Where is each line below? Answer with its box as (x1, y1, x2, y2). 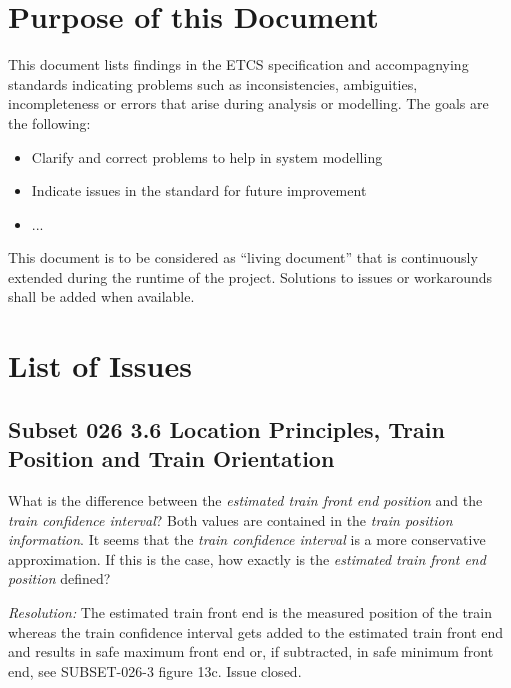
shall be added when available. (8, 286, 195, 307)
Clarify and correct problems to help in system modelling (31, 146, 383, 167)
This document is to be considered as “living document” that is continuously (8, 247, 478, 268)
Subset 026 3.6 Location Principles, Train (8, 413, 445, 444)
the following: (8, 112, 91, 133)
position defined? (8, 568, 111, 589)
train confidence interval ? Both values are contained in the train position (8, 509, 453, 530)
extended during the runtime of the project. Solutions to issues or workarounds (8, 266, 493, 287)
